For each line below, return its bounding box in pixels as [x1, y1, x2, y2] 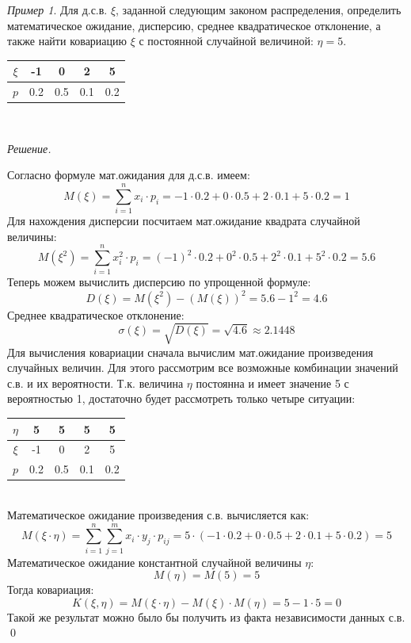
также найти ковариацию [7, 33, 127, 49]
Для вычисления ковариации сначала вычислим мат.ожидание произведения [7, 343, 374, 360]
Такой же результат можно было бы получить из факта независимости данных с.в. [7, 608, 405, 625]
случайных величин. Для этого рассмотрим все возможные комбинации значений [7, 359, 398, 376]
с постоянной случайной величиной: [139, 33, 314, 49]
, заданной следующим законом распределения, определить [116, 2, 401, 17]
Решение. [7, 140, 51, 156]
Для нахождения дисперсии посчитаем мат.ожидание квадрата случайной [7, 212, 360, 229]
